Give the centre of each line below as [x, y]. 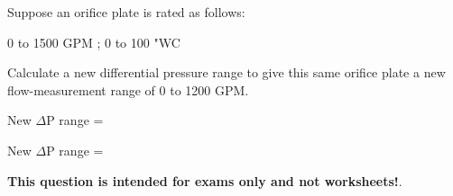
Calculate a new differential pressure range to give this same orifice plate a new [226, 72]
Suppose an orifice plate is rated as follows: [126, 12]
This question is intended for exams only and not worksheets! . [205, 180]
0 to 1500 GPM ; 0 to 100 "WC [94, 42]
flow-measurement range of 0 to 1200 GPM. [128, 89]
